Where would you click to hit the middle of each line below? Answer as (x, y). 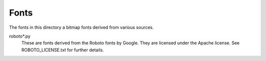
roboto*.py (20, 36)
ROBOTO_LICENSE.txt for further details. (63, 50)
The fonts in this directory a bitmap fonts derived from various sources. (82, 27)
